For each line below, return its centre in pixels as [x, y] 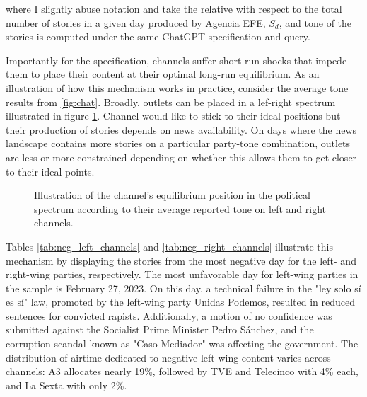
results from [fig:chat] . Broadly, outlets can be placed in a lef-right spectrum [171, 102]
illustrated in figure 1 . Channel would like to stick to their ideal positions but [173, 116]
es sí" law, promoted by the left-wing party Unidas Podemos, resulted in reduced [181, 302]
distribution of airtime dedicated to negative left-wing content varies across [168, 357]
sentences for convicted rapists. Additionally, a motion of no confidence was [169, 315]
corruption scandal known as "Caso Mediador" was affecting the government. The [182, 344]
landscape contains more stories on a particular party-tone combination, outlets [178, 143]
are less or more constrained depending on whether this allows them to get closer [181, 157]
